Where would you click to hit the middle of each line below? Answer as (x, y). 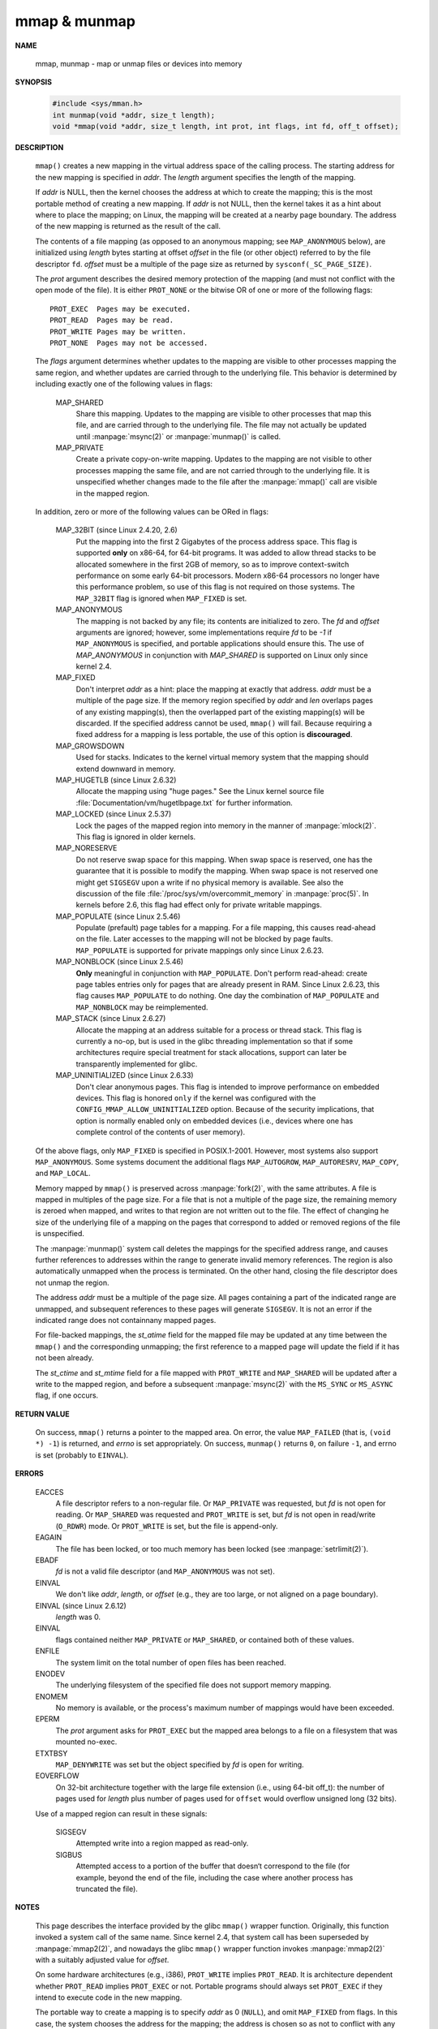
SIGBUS (69, 1855)
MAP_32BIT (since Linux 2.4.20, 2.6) (116, 530)
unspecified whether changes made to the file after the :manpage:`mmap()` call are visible (226, 482)
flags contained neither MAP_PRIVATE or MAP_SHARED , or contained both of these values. (205, 1639)
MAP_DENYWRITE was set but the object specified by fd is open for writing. (180, 1764)
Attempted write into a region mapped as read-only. (162, 1843)
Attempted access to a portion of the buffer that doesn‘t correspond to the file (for (213, 1866)
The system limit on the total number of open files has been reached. (171, 1662)
